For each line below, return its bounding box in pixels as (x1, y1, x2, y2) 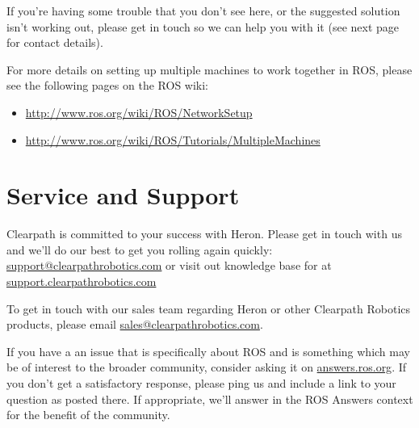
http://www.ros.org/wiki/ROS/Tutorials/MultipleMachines (25, 131, 321, 148)
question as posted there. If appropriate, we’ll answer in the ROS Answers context (6, 390, 413, 407)
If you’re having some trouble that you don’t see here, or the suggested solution (6, 2, 400, 19)
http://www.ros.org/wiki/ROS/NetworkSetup (25, 103, 253, 120)
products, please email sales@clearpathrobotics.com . (6, 316, 263, 333)
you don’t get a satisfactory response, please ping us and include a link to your (6, 375, 396, 392)
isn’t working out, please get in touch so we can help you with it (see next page (6, 18, 400, 35)
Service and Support (6, 178, 240, 212)
